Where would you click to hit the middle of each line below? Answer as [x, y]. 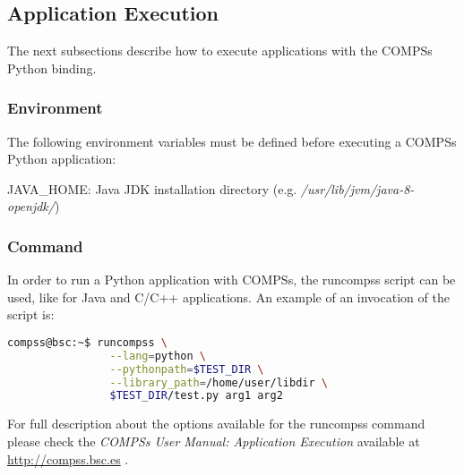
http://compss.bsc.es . [68, 458]
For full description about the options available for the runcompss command [216, 424]
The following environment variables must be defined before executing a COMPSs [232, 141]
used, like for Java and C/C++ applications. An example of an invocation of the [228, 297]
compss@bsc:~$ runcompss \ [87, 342]
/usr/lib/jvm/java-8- [357, 188]
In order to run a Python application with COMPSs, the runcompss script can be [232, 280]
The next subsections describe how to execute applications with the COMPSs [220, 51]
